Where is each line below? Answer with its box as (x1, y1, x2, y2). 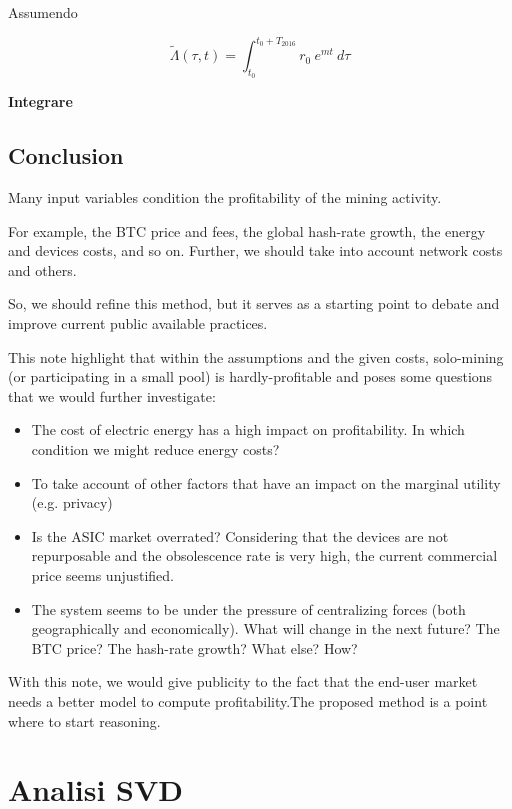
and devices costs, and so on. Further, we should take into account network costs (8, 240, 503, 261)
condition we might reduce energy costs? (31, 439, 280, 460)
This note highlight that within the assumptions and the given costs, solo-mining (8, 346, 504, 367)
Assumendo (8, 2, 78, 22)
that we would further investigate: (8, 385, 216, 406)
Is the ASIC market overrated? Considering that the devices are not (31, 525, 449, 546)
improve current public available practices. (8, 313, 268, 334)
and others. (8, 259, 77, 280)
